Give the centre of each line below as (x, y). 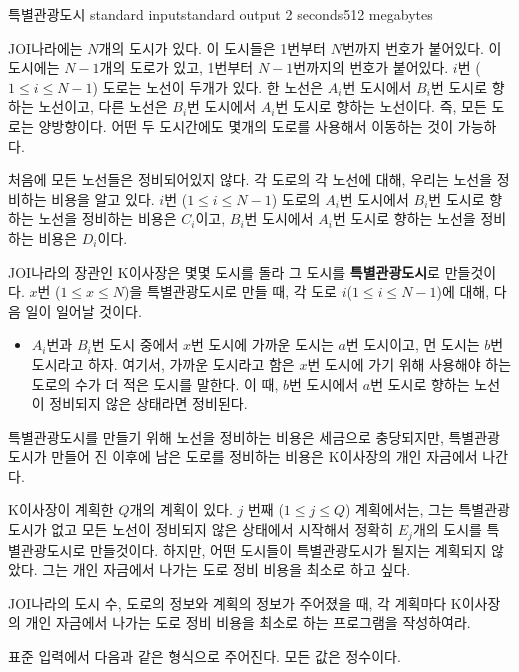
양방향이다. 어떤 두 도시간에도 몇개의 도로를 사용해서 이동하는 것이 (246, 125)
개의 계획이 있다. (181, 509)
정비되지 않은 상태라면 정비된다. (148, 403)
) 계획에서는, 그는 (399, 509)
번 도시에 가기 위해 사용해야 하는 (409, 363)
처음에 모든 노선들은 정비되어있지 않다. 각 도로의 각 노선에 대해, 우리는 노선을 (250, 179)
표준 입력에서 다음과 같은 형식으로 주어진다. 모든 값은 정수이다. (204, 655)
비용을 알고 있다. (103, 198)
